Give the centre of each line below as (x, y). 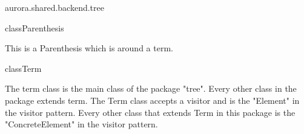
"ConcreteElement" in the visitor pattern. (81, 124)
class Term (23, 68)
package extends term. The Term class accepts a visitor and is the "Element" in (152, 100)
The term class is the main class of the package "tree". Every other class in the (151, 88)
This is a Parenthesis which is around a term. (89, 48)
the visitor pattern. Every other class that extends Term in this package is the (150, 112)
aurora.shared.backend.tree (55, 7)
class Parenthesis (35, 27)
